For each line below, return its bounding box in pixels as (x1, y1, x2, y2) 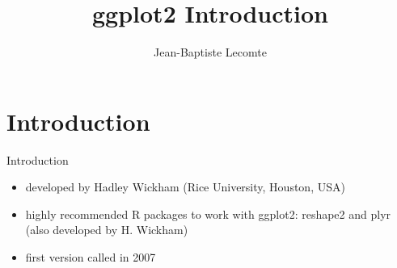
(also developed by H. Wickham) (25, 221, 188, 238)
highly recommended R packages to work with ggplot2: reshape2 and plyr (25, 205, 391, 222)
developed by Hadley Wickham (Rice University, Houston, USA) (25, 178, 345, 195)
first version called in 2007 (25, 249, 156, 266)
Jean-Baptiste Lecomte (154, 44, 267, 61)
